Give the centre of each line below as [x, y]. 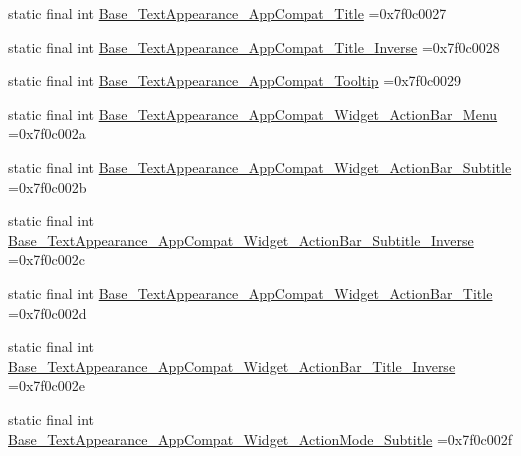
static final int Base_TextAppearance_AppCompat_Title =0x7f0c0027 [227, 13]
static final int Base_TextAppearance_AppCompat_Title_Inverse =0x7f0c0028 [254, 46]
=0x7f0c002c [46, 259]
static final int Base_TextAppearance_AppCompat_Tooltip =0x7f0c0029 [235, 80]
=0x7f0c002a [47, 133]
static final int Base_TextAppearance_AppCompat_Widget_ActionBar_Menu [253, 113]
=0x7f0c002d [47, 312]
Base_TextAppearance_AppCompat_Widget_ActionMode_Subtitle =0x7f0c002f [260, 438]
